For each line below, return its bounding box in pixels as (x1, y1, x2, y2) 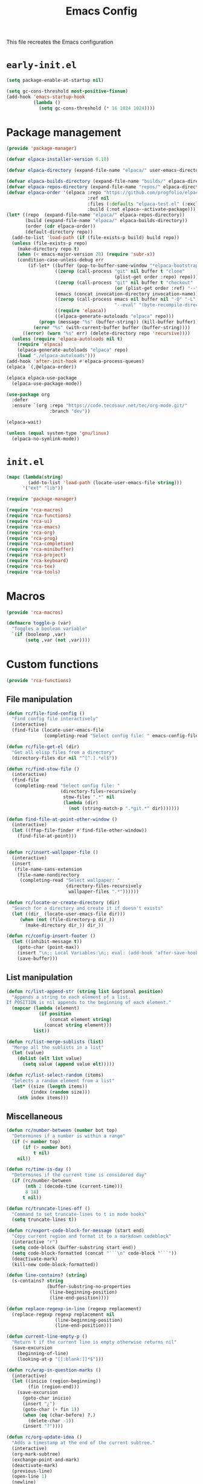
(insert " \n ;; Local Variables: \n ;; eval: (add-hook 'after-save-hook (17, 950, 199, 956)
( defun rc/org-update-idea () (6, 1434, 83, 1440)
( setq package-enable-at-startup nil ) (6, 77, 104, 84)
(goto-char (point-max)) (17, 944, 80, 951)
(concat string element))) (44, 1022, 112, 1028)
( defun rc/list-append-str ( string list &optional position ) (6, 988, 164, 994)
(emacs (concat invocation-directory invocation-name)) (54, 291, 199, 297)
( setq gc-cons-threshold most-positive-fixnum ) (6, 88, 129, 94)
